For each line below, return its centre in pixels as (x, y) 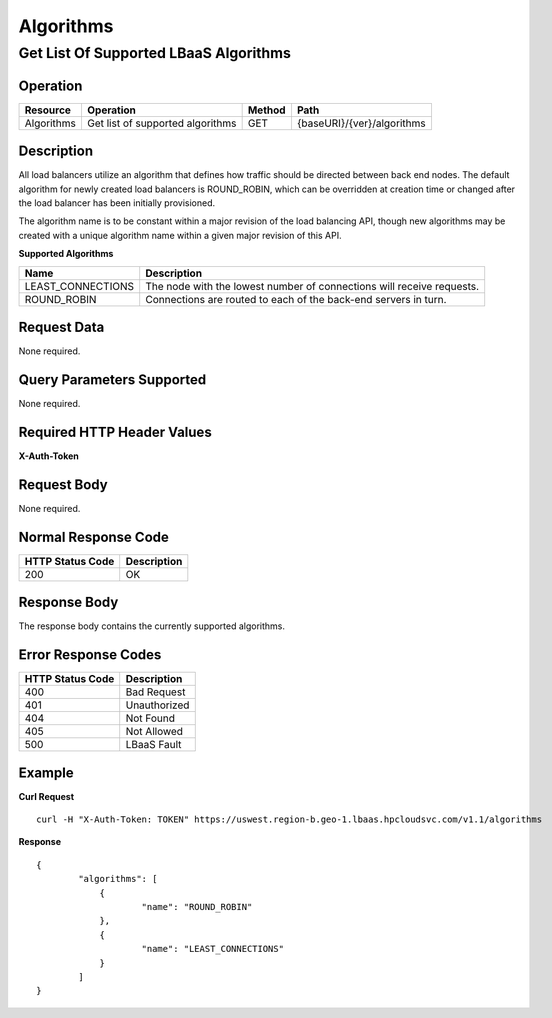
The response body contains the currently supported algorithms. (151, 626)
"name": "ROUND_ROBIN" (197, 906)
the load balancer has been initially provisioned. (117, 203)
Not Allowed (154, 732)
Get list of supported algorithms (161, 123)
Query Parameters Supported (112, 379)
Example (46, 772)
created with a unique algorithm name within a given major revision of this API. (180, 235)
